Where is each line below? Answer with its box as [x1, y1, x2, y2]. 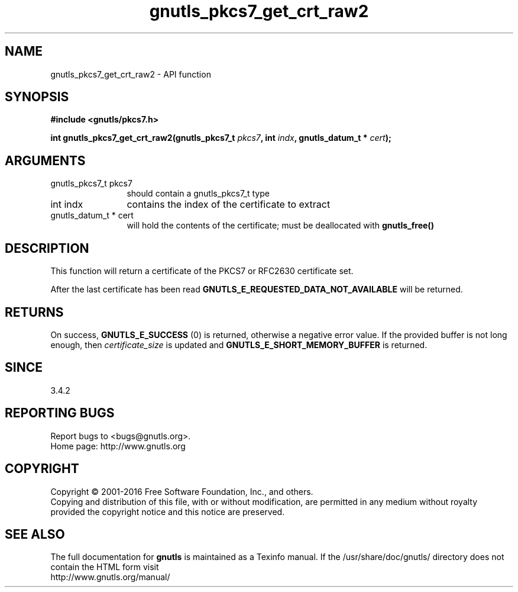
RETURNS [5, 304, 64, 320]
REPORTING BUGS [5, 406, 115, 421]
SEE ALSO [5, 526, 65, 542]
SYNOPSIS [5, 89, 69, 105]
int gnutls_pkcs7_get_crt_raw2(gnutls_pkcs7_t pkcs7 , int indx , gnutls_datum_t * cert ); [50, 133, 391, 143]
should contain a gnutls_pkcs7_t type [127, 188, 270, 199]
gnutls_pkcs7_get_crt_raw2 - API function [50, 69, 211, 79]
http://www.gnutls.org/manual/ [50, 572, 170, 583]
